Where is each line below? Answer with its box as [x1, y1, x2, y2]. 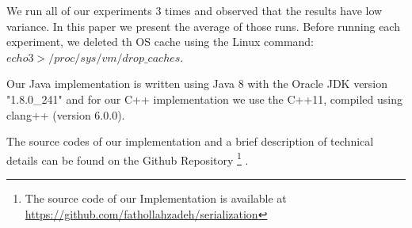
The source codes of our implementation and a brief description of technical [6, 133, 374, 150]
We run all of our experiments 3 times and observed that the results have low [6, 2, 383, 18]
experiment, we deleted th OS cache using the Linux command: [6, 33, 315, 50]
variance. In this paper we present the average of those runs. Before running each [6, 17, 400, 34]
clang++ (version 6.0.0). [6, 106, 125, 123]
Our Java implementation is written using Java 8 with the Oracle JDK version [6, 75, 388, 92]
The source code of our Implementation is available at [25, 190, 287, 206]
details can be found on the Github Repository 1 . [6, 149, 249, 168]
